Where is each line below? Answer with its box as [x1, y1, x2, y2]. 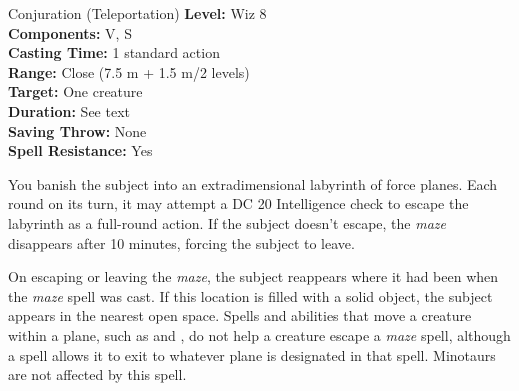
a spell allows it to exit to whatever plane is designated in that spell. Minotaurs [8, 344, 496, 365]
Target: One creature [8, 81, 143, 102]
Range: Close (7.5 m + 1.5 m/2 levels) [8, 61, 250, 82]
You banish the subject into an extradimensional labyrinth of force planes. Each [8, 173, 498, 194]
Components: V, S [8, 22, 132, 43]
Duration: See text [8, 100, 130, 121]
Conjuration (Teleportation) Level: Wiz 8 [8, 3, 267, 23]
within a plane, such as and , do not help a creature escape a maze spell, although [8, 324, 511, 345]
